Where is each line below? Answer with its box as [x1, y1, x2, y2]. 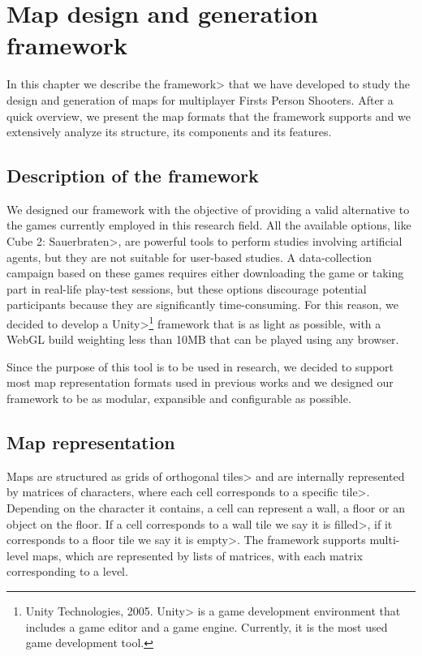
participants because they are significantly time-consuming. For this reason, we [6, 296, 399, 313]
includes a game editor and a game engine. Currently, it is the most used [25, 618, 388, 635]
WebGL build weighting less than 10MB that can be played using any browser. [6, 331, 399, 348]
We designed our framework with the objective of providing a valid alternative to [6, 200, 410, 217]
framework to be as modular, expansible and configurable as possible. [6, 390, 351, 407]
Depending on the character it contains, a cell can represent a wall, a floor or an [6, 500, 405, 517]
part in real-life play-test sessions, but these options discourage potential [6, 280, 367, 297]
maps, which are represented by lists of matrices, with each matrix [32, 547, 363, 564]
